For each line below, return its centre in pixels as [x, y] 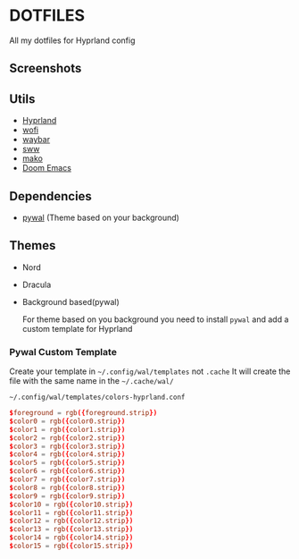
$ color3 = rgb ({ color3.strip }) [67, 446]
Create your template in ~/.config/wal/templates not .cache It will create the [150, 371]
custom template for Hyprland [77, 328]
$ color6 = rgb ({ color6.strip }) [67, 471]
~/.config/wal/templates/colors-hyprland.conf [97, 398]
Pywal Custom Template [63, 351]
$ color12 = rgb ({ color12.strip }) [71, 521]
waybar [36, 140]
